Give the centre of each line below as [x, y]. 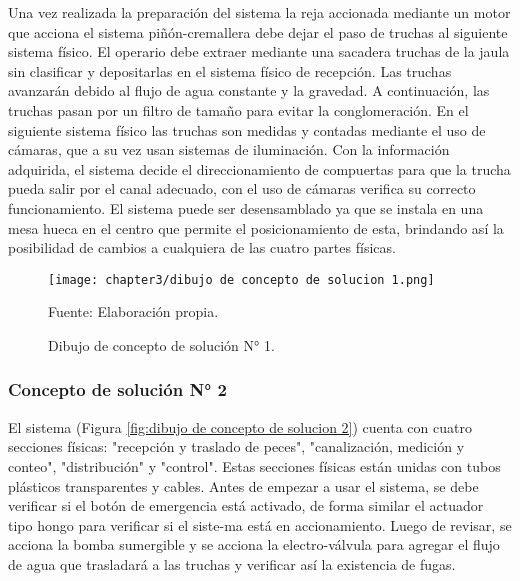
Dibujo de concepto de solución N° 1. [161, 344]
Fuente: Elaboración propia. [133, 311]
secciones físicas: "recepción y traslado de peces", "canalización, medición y [236, 446]
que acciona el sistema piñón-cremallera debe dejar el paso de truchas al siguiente [258, 31]
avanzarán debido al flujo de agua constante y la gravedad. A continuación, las [249, 90]
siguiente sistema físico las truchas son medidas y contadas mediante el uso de [247, 129]
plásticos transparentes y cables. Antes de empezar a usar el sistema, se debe [243, 485]
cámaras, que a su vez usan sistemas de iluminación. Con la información [229, 149]
